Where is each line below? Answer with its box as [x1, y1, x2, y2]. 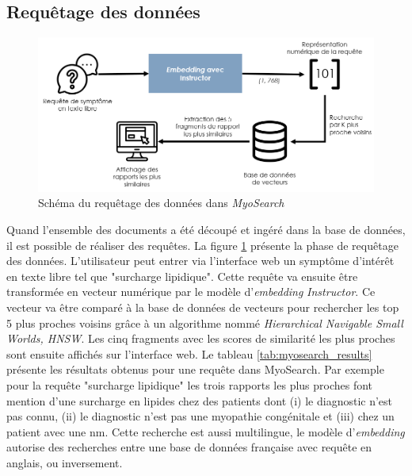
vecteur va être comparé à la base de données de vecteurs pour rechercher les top [6, 299, 399, 316]
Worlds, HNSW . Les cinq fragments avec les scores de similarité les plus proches [6, 330, 395, 347]
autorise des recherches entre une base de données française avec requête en [6, 439, 372, 455]
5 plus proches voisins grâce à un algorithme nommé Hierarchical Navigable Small [6, 314, 403, 331]
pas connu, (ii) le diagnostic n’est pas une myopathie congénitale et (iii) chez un [6, 408, 395, 424]
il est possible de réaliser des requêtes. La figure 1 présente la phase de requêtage [6, 236, 399, 253]
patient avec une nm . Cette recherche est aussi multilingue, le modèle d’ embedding [6, 423, 405, 440]
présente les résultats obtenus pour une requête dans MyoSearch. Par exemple [6, 361, 384, 378]
